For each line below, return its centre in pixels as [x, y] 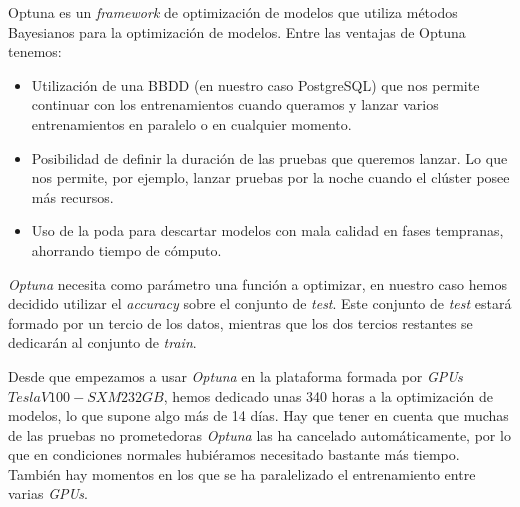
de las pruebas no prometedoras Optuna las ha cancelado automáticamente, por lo [259, 434]
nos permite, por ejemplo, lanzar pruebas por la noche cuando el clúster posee [270, 177]
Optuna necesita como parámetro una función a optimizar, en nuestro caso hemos [257, 283]
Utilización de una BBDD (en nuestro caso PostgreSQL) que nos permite [255, 84]
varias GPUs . [48, 493]
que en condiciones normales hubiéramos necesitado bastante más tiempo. [234, 454]
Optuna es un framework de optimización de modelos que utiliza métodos [233, 12]
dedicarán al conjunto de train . [102, 342]
